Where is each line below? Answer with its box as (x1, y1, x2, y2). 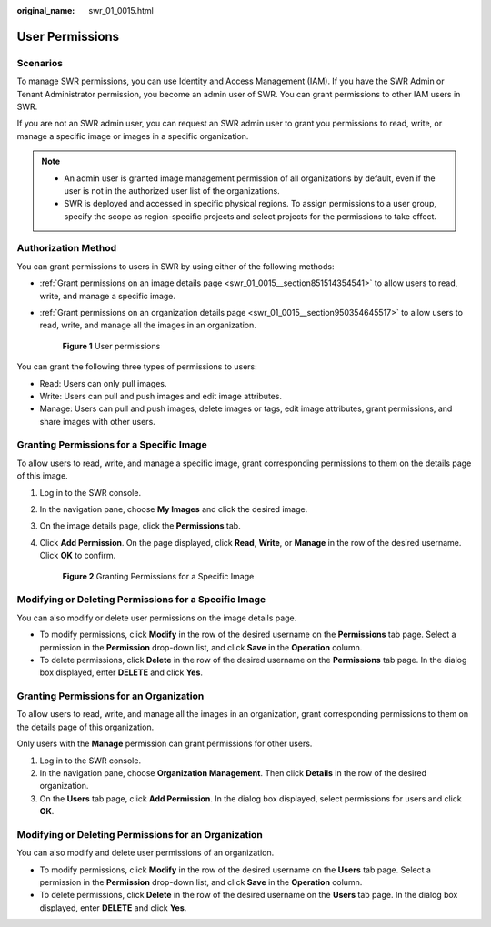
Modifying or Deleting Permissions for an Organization (16, 828, 263, 841)
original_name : (16, 5, 75, 15)
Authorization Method (16, 242, 117, 255)
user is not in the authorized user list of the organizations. (64, 185, 281, 196)
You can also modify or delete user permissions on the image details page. (16, 612, 297, 623)
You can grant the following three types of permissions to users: (16, 361, 258, 372)
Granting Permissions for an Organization (16, 690, 205, 702)
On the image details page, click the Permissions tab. (39, 520, 241, 531)
